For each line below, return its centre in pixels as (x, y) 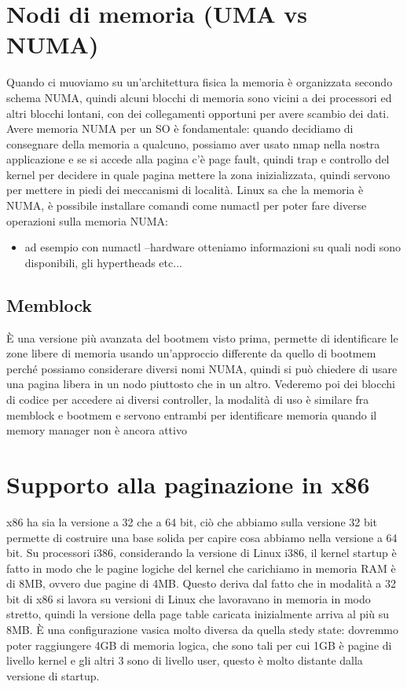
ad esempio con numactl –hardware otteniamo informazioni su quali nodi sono (213, 247)
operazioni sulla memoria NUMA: (87, 220)
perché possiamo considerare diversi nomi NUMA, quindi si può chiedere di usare (202, 368)
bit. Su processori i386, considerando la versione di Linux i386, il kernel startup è (202, 553)
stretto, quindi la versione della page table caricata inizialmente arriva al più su (198, 614)
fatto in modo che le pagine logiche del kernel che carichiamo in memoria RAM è (201, 568)
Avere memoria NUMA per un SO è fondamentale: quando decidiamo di (180, 128)
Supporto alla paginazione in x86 (188, 484)
